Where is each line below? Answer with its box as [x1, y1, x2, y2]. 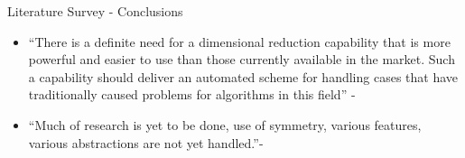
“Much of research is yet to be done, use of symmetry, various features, [28, 115, 422, 134]
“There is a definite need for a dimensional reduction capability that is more [28, 32, 451, 51]
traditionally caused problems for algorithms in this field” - [28, 85, 356, 104]
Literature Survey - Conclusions [7, 2, 183, 20]
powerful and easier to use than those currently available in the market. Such [28, 50, 455, 69]
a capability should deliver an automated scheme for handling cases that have [28, 67, 459, 86]
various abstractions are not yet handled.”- [28, 133, 264, 152]
